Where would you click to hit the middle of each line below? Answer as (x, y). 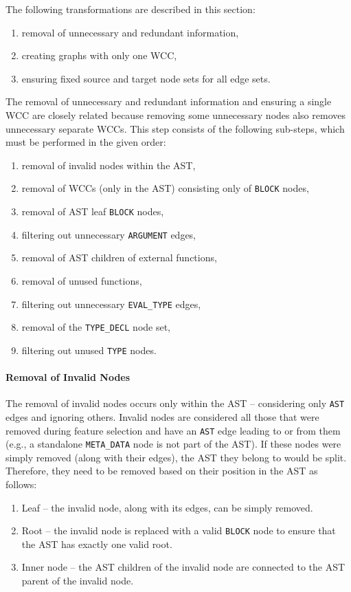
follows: (21, 484)
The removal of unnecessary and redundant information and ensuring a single (169, 101)
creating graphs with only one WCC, (99, 55)
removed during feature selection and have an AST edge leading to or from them (173, 430)
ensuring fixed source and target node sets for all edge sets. (146, 78)
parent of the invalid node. (78, 581)
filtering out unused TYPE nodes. (89, 350)
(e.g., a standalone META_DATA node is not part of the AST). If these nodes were (173, 444)
